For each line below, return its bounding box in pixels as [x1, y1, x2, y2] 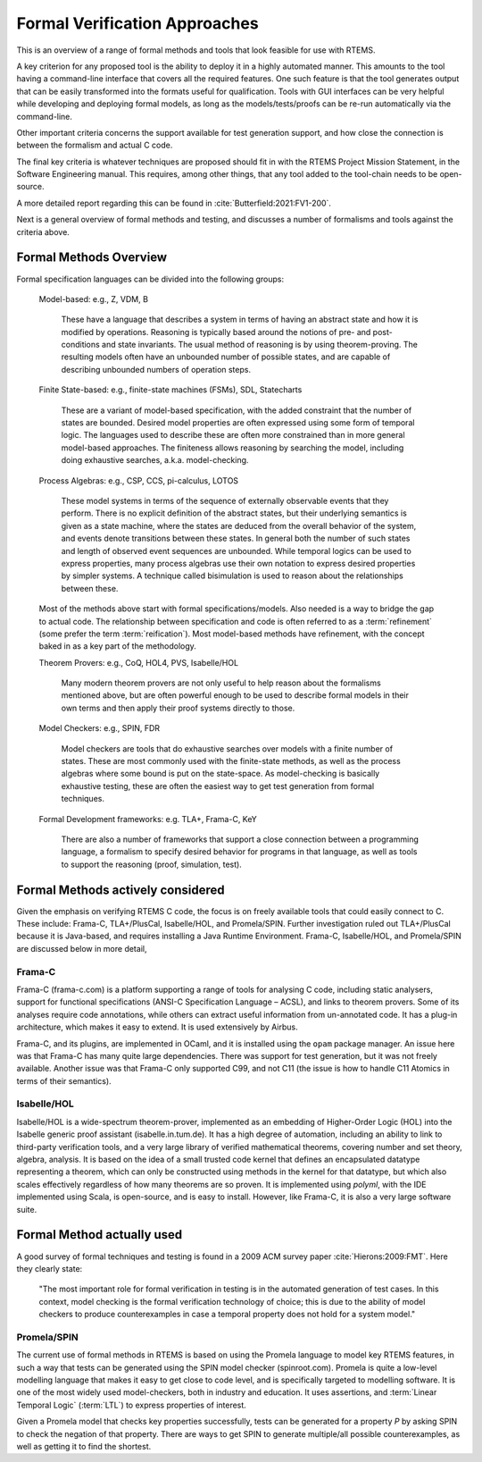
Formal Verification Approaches [16, 13, 259, 33]
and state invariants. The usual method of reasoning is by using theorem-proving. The [101, 340, 419, 350]
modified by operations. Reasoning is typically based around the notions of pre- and [61, 326, 371, 337]
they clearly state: [16, 1263, 83, 1273]
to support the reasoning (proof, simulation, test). [61, 859, 243, 870]
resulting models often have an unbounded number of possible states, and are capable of [61, 351, 391, 362]
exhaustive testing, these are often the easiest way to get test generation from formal [61, 780, 375, 791]
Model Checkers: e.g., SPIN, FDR [38, 723, 161, 734]
